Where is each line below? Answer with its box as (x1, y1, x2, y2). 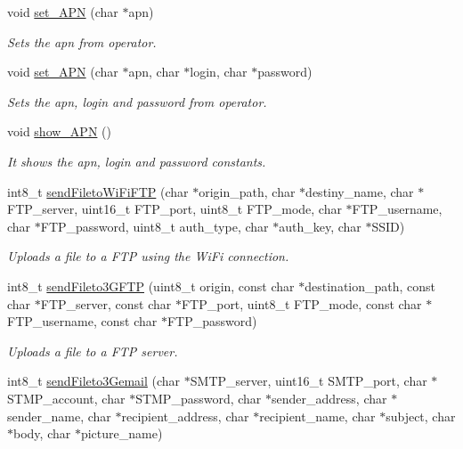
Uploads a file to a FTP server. (7, 341, 178, 360)
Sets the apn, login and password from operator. (7, 92, 267, 110)
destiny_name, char (305, 182, 414, 200)
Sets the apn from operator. (7, 32, 157, 51)
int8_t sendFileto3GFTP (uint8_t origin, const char (7, 276, 295, 295)
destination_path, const (305, 276, 436, 295)
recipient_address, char (121, 406, 249, 425)
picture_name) (80, 424, 163, 443)
